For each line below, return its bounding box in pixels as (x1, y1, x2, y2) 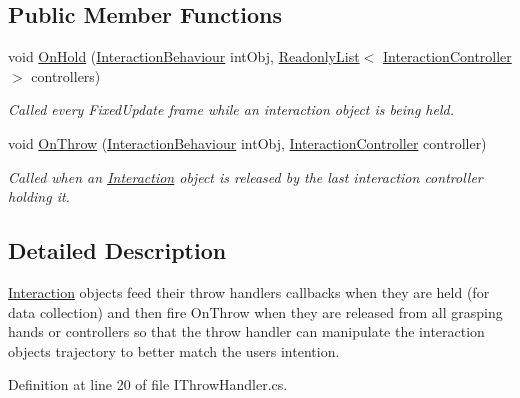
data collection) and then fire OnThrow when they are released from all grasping (8, 301, 503, 322)
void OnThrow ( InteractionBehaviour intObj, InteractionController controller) (8, 132, 487, 153)
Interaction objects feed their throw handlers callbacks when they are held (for (8, 281, 490, 302)
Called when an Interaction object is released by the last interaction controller (8, 166, 483, 187)
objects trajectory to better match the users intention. (8, 340, 340, 361)
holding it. (8, 186, 70, 207)
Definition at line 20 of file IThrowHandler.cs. (8, 374, 288, 395)
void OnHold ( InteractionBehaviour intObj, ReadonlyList (8, 46, 360, 67)
